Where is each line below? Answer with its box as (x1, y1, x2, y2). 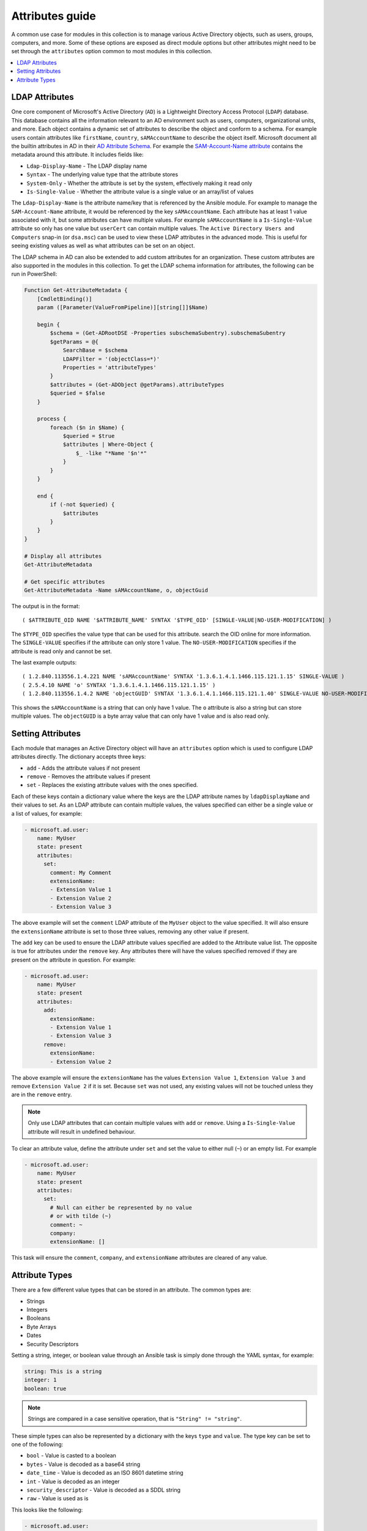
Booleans (26, 1314, 51, 1322)
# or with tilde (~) (50, 1213, 112, 1220)
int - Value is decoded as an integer (26, 1478, 120, 1485)
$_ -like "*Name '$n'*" (75, 450, 147, 456)
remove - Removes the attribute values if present (26, 773, 151, 780)
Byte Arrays (26, 1323, 57, 1330)
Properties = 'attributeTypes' (62, 364, 157, 371)
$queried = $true (62, 432, 115, 440)
